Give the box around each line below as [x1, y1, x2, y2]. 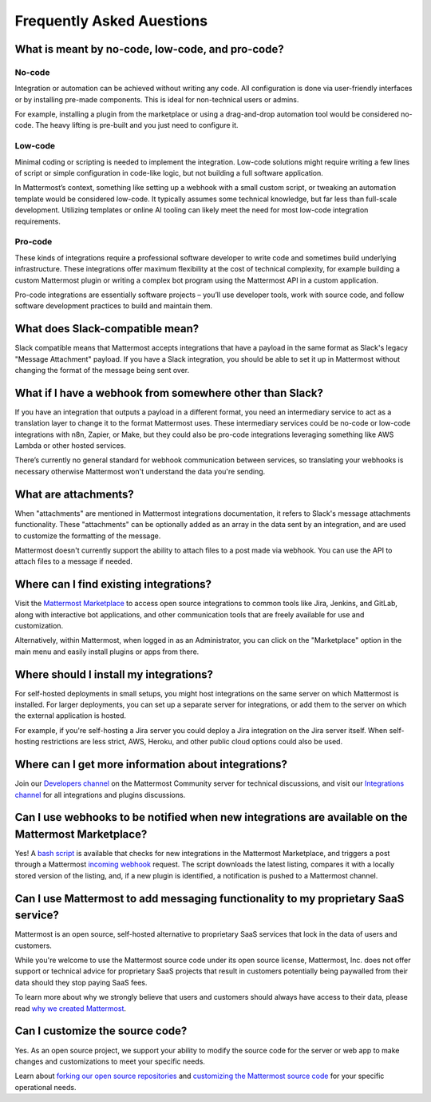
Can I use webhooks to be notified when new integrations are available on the [14, 811, 408, 824]
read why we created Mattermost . [14, 1003, 127, 1013]
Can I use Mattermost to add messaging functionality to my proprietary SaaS [14, 891, 405, 906]
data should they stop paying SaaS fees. [14, 977, 148, 987]
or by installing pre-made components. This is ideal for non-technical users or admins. [14, 94, 299, 104]
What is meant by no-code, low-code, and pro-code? [14, 42, 284, 56]
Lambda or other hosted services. [14, 441, 127, 450]
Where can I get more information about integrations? [14, 758, 287, 771]
